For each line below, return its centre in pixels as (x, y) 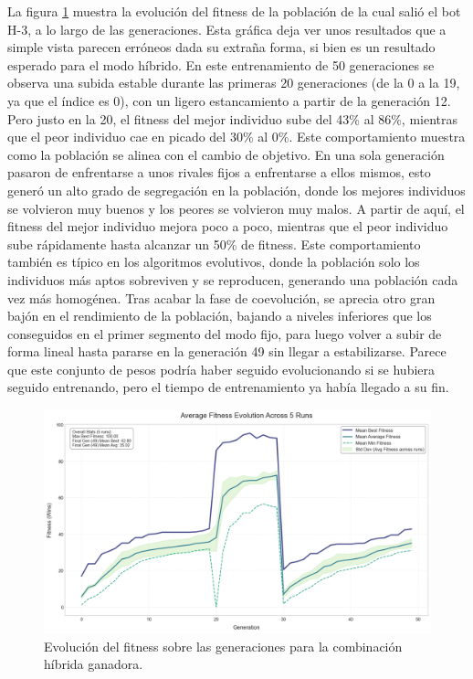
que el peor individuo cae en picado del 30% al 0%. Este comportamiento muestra (236, 137)
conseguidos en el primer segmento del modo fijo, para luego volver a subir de (225, 333)
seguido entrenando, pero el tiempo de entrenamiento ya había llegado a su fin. (228, 387)
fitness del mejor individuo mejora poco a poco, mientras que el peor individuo (228, 226)
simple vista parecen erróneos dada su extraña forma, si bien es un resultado (221, 47)
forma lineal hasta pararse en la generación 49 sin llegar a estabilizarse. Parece (227, 351)
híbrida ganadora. (94, 664)
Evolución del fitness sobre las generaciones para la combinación (223, 646)
